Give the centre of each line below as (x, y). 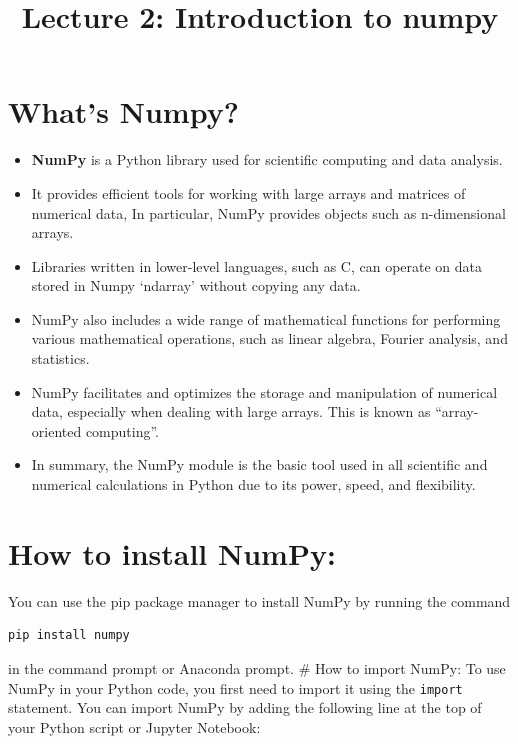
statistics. (60, 358)
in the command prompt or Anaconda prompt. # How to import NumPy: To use (257, 667)
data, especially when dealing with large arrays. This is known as (231, 411)
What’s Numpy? (123, 111)
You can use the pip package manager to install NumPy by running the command (259, 600)
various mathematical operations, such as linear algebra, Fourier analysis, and (269, 338)
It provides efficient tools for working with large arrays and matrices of (248, 192)
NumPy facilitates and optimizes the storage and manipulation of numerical (264, 391)
